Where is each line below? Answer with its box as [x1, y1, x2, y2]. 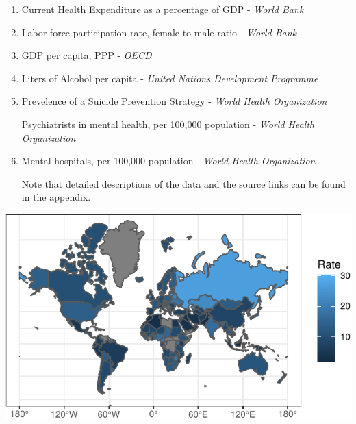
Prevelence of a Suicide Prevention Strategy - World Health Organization [21, 94, 327, 108]
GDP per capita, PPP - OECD [21, 48, 152, 62]
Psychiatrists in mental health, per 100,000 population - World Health [21, 116, 315, 131]
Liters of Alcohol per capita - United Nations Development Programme [21, 71, 318, 85]
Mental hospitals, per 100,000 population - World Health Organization [21, 153, 316, 168]
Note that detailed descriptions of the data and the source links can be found [21, 176, 346, 190]
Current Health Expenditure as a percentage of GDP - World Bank [21, 2, 304, 16]
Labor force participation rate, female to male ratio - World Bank [21, 25, 297, 39]
